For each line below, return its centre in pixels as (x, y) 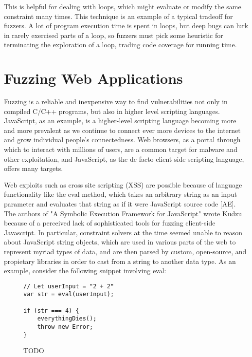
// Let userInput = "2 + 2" (69, 286)
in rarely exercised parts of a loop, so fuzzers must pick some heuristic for (114, 35)
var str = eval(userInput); (69, 294)
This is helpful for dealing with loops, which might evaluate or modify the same (123, 6)
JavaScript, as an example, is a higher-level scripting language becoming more (120, 121)
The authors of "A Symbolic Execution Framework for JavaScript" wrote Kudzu (123, 213)
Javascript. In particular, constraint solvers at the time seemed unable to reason (123, 232)
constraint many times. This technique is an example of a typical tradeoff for (118, 16)
